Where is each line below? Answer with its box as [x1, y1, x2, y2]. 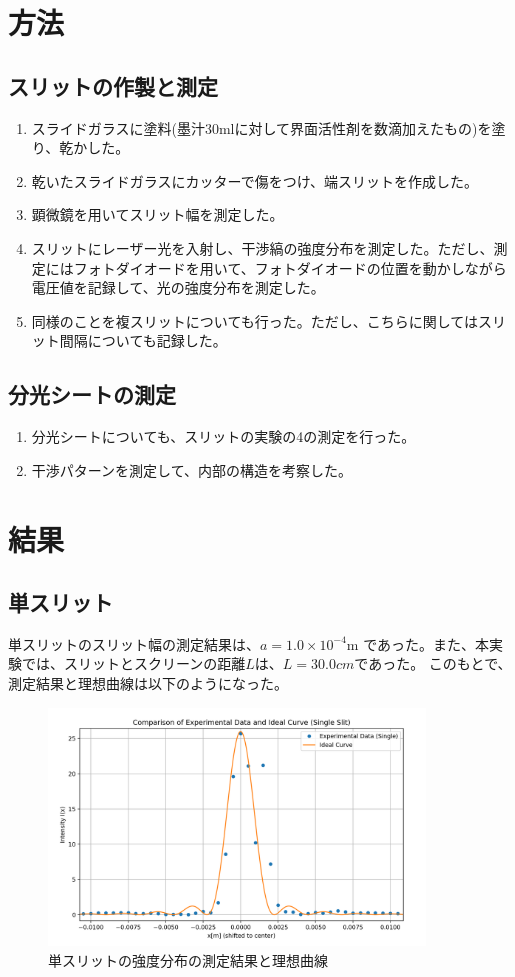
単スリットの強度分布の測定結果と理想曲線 [48, 949, 328, 970]
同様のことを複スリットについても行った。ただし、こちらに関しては [31, 310, 478, 331]
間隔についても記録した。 [59, 330, 227, 351]
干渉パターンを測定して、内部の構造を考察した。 [31, 459, 352, 480]
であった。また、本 [363, 633, 490, 654]
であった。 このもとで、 [354, 653, 512, 674]
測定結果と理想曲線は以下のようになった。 [8, 673, 288, 694]
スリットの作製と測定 [8, 70, 218, 101]
